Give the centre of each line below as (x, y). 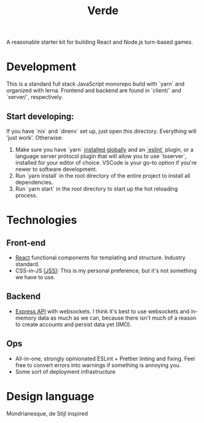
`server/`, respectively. (35, 97)
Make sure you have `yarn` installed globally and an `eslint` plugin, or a (104, 149)
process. (26, 195)
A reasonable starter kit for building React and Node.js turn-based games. (100, 42)
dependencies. (34, 182)
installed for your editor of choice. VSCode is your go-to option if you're (106, 162)
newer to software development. (56, 169)
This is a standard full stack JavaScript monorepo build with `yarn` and (96, 84)
